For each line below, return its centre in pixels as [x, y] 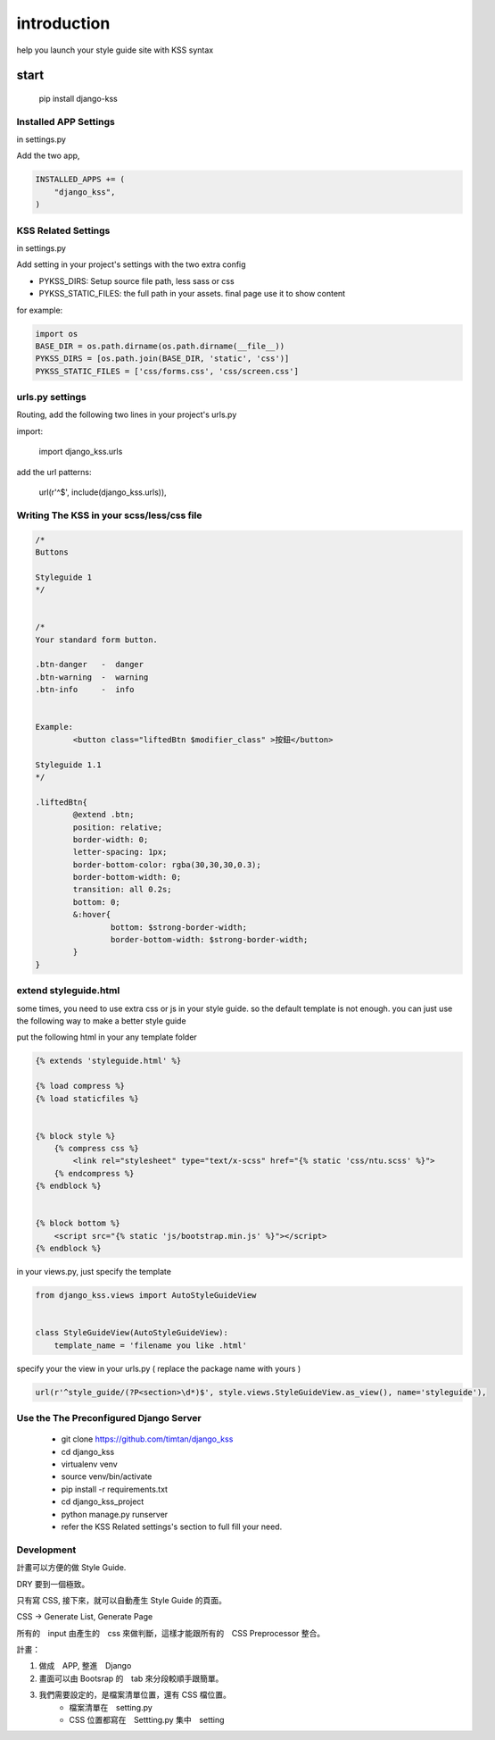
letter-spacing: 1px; [120, 852]
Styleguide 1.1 [68, 765]
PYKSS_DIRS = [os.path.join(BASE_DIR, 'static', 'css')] [162, 359]
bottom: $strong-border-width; [178, 927]
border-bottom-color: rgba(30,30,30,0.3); [167, 865]
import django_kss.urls [81, 452]
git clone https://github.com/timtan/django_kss [147, 1439]
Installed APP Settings [66, 121]
